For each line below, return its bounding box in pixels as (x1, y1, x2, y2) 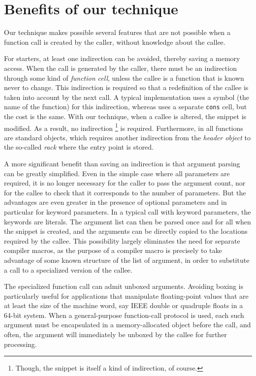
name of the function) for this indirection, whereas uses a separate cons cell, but (4, 101, 247, 112)
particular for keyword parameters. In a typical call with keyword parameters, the (4, 206, 251, 217)
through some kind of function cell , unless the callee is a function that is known (4, 72, 244, 83)
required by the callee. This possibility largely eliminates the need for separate (4, 235, 240, 246)
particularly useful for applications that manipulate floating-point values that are (4, 290, 249, 301)
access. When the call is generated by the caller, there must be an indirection (4, 63, 237, 73)
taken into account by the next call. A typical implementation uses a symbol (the (4, 92, 249, 102)
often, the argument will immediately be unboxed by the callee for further (4, 329, 227, 340)
